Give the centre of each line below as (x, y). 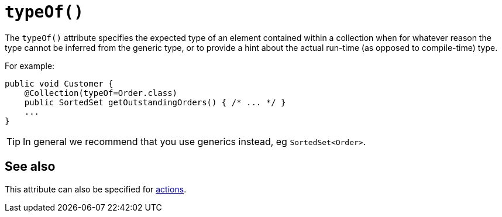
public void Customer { (59, 83)
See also (30, 167)
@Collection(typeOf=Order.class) (101, 93)
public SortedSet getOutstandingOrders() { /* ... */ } (155, 102)
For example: (30, 66)
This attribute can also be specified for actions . (96, 189)
